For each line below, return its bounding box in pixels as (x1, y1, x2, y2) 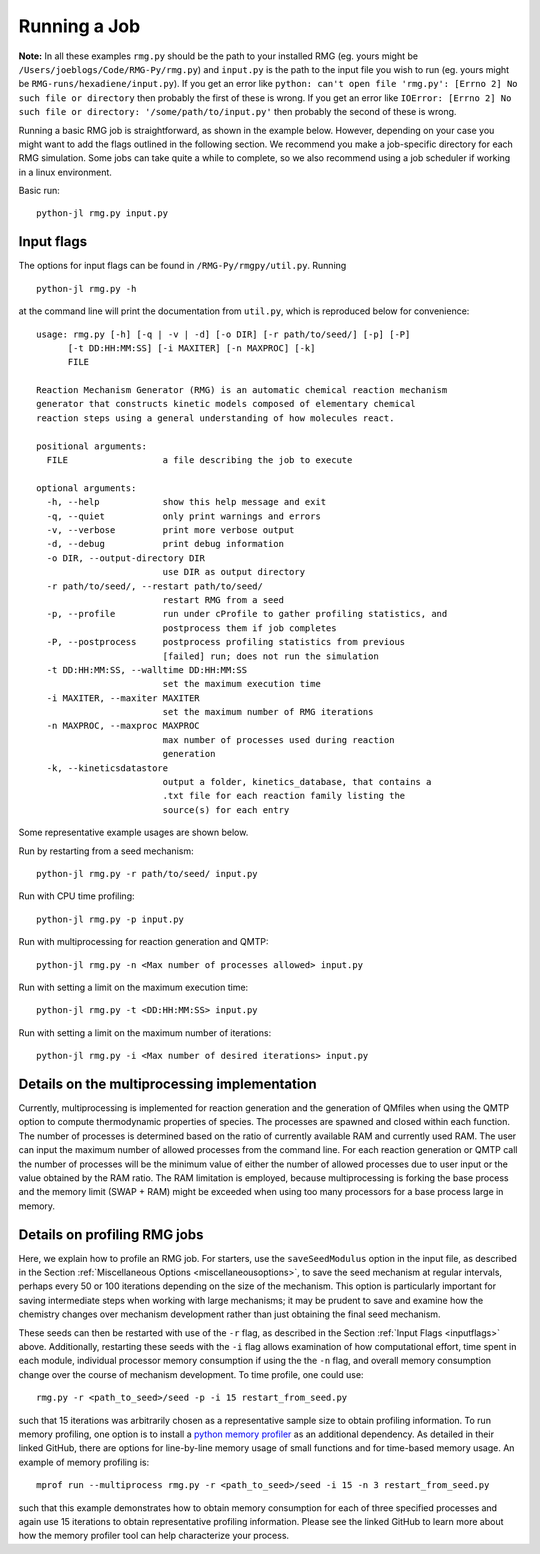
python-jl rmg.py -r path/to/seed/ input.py (36, 868, 259, 879)
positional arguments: (36, 440, 148, 452)
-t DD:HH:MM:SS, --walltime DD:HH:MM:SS (46, 664, 248, 675)
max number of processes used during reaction (162, 734, 395, 745)
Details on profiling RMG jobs (18, 1226, 204, 1243)
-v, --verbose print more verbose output (46, 525, 295, 535)
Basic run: (18, 185, 60, 197)
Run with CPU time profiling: (18, 890, 135, 902)
